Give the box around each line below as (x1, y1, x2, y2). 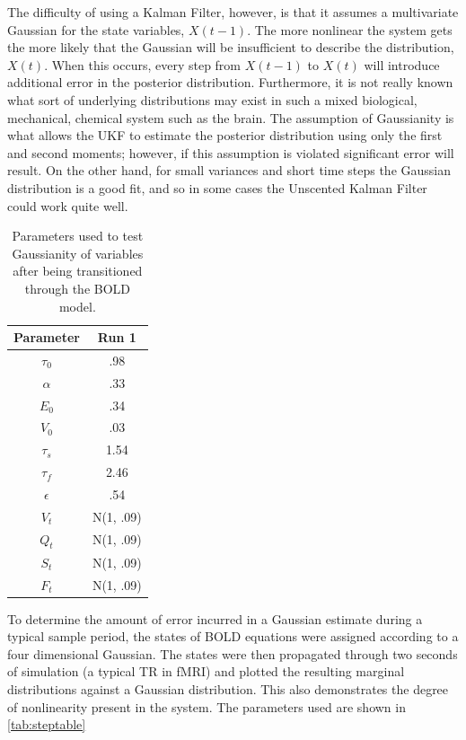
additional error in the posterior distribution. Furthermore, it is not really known (7, 73, 453, 92)
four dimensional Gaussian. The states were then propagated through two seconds (7, 644, 458, 663)
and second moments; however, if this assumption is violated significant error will (7, 143, 454, 162)
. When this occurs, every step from (44, 55, 242, 74)
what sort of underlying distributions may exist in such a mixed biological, (7, 90, 418, 109)
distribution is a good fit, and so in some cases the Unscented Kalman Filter (7, 178, 427, 197)
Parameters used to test (12, 226, 144, 245)
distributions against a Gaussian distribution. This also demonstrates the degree (7, 680, 449, 699)
